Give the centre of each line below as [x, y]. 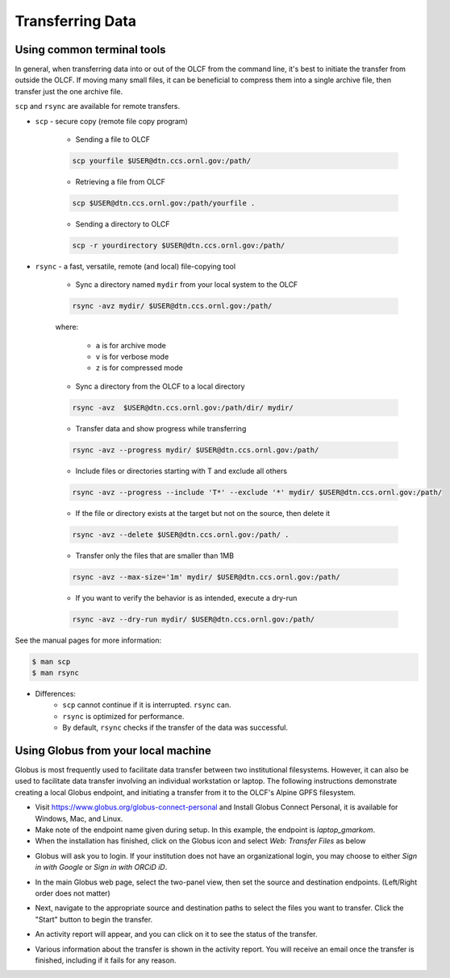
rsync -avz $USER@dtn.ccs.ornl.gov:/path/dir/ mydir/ [183, 408]
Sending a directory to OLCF [123, 224]
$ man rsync [56, 673]
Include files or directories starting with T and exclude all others [181, 471]
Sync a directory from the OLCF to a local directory [160, 386]
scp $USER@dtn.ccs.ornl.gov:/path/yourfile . [164, 203]
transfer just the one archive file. [69, 91]
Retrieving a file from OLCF [120, 181]
